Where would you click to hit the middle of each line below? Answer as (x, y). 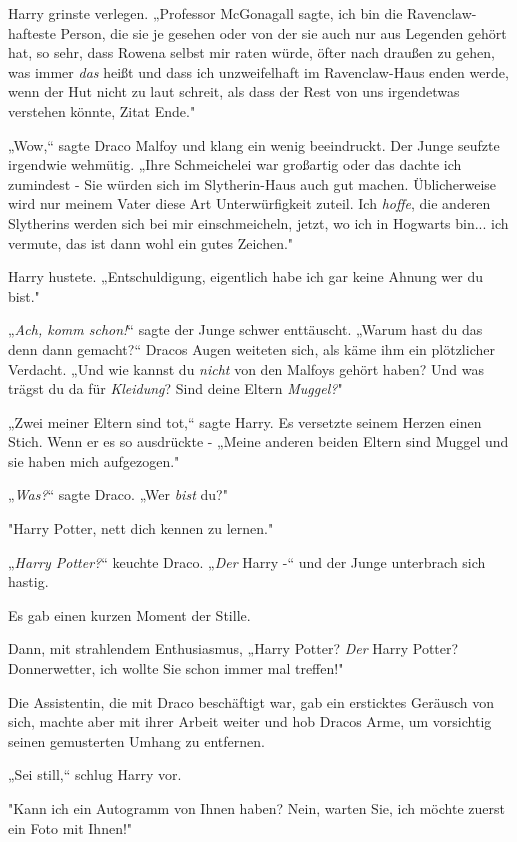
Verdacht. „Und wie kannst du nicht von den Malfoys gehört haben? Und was (246, 368)
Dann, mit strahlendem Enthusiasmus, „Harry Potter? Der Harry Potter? (233, 648)
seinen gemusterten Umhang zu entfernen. (136, 740)
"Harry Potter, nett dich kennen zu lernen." (141, 528)
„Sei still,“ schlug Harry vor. (95, 774)
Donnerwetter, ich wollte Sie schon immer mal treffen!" (176, 668)
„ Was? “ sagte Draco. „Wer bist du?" (118, 494)
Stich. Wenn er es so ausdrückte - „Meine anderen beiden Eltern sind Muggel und (258, 441)
